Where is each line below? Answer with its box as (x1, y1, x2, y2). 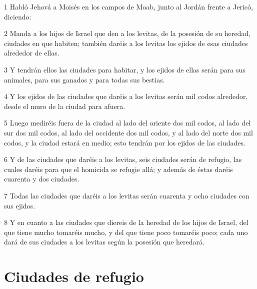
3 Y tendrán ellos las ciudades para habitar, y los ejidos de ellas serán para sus (4, 64, 245, 74)
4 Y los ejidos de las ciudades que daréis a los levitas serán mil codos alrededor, (4, 91, 248, 101)
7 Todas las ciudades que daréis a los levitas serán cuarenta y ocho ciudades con (4, 190, 249, 200)
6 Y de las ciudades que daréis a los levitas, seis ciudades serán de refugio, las (4, 154, 242, 164)
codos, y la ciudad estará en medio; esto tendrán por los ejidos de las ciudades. (4, 137, 245, 147)
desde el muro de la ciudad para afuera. (4, 100, 125, 111)
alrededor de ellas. (4, 47, 59, 58)
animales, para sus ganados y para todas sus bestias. (4, 74, 165, 84)
